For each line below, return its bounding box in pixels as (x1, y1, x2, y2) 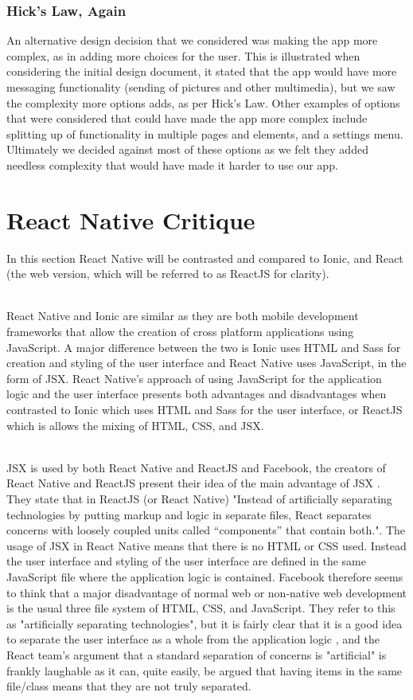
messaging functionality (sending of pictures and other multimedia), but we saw (6, 79, 395, 95)
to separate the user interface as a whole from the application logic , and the (6, 631, 380, 647)
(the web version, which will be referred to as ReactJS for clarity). (6, 265, 329, 282)
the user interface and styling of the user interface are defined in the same (6, 553, 366, 569)
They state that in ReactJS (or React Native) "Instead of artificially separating (6, 491, 392, 506)
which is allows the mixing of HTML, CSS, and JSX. (6, 416, 264, 433)
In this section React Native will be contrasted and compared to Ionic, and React (6, 249, 403, 266)
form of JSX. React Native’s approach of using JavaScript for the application (6, 370, 382, 386)
